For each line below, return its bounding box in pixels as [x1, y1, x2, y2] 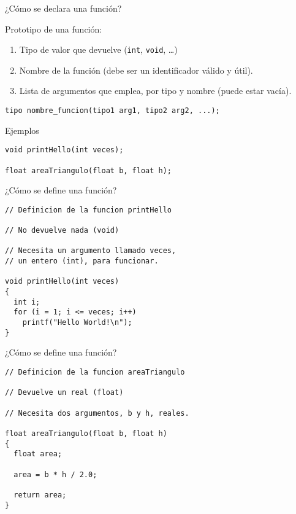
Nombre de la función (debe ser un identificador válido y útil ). [19, 63, 253, 76]
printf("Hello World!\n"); [22, 318, 132, 327]
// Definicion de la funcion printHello [5, 205, 172, 214]
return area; [13, 490, 67, 499]
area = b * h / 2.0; [13, 470, 97, 479]
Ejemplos [5, 123, 39, 136]
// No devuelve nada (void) [5, 226, 120, 235]
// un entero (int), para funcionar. [5, 257, 159, 266]
